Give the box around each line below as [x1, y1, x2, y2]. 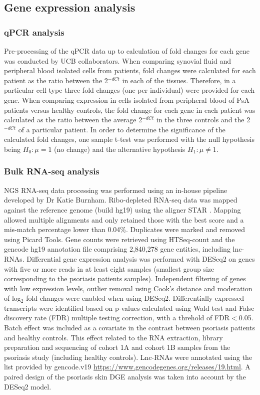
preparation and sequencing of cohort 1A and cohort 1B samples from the [4, 342, 230, 352]
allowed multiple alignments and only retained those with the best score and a [4, 214, 244, 225]
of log [4, 293, 21, 303]
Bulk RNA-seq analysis [4, 165, 99, 177]
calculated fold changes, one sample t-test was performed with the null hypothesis [4, 134, 255, 144]
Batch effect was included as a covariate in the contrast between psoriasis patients [4, 322, 255, 333]
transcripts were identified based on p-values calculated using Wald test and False [4, 302, 254, 313]
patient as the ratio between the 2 [4, 75, 108, 85]
